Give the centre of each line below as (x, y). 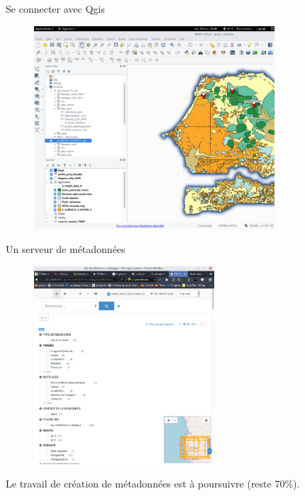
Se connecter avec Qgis (55, 9)
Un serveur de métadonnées (66, 249)
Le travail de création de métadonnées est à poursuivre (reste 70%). (153, 484)
